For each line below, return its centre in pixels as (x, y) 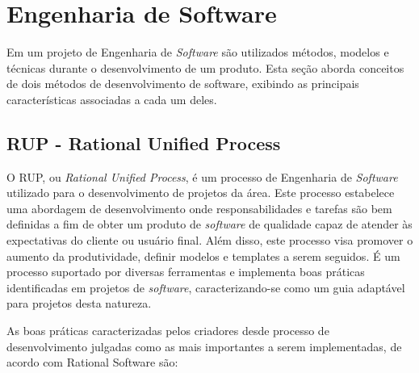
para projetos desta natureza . (79, 303)
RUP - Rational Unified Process (144, 142)
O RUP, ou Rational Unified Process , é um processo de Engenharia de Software (202, 176)
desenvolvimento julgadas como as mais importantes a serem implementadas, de (204, 346)
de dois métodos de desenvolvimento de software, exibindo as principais (183, 84)
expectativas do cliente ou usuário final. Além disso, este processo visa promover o (210, 240)
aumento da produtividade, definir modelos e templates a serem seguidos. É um (203, 256)
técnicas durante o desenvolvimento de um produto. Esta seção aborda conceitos (205, 67)
